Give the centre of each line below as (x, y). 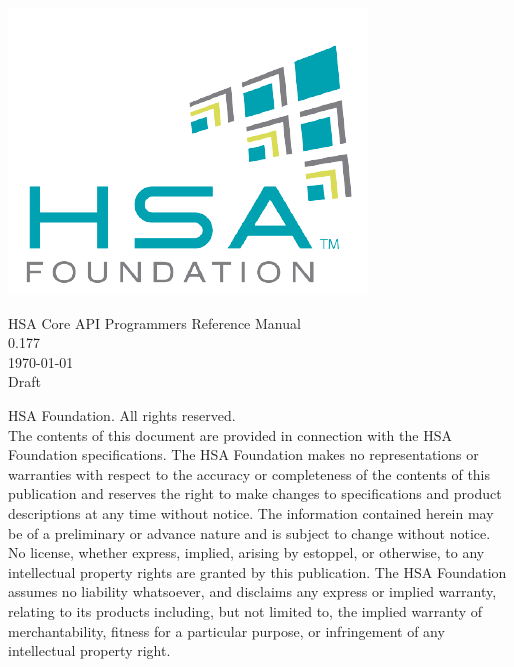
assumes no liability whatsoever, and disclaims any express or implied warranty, (252, 591)
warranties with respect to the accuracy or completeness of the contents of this (249, 473)
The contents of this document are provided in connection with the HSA (230, 434)
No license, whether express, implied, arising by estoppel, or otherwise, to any (246, 552)
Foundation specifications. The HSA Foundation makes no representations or (243, 454)
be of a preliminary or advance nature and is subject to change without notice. (249, 532)
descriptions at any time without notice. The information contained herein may (251, 512)
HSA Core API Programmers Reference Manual (154, 322)
